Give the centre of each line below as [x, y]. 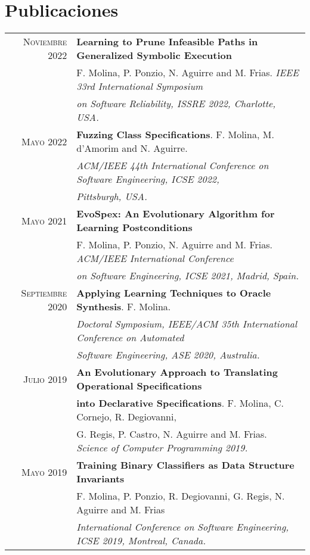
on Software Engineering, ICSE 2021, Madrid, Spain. [188, 276]
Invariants [100, 479]
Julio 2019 [45, 379]
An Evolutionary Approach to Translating [177, 372]
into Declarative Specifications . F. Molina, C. [180, 403]
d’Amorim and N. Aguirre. [132, 148]
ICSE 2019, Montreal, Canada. [141, 541]
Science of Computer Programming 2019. [162, 448]
